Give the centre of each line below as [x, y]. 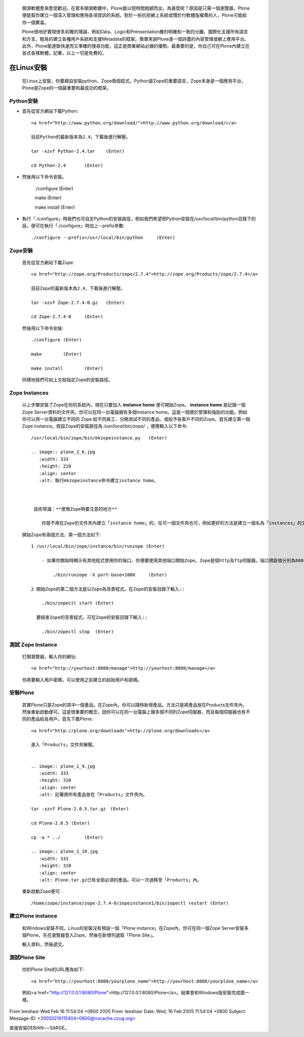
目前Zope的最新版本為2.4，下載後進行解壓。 [78, 288]
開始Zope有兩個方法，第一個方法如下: [61, 535]
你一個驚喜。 [35, 22]
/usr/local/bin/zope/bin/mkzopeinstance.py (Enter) [99, 438]
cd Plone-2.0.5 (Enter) [61, 823]
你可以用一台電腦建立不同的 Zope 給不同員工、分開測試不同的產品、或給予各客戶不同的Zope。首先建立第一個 [136, 419]
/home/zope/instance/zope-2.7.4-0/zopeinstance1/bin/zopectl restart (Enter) [130, 903]
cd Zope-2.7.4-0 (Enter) [67, 317]
